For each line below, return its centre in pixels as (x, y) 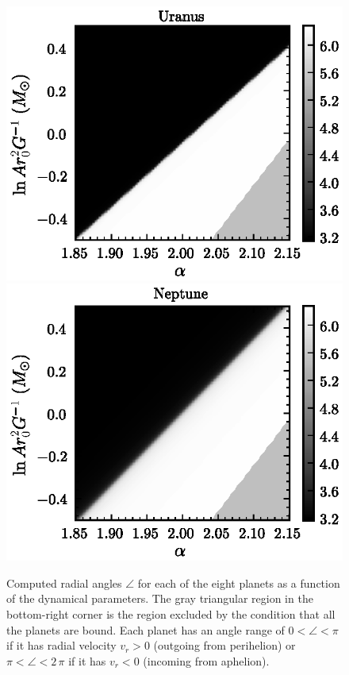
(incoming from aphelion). (206, 660)
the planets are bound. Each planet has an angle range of (146, 629)
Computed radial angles (64, 582)
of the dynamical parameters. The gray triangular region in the (160, 598)
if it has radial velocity (61, 645)
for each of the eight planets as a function (239, 582)
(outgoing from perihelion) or (224, 645)
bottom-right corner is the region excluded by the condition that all (171, 614)
